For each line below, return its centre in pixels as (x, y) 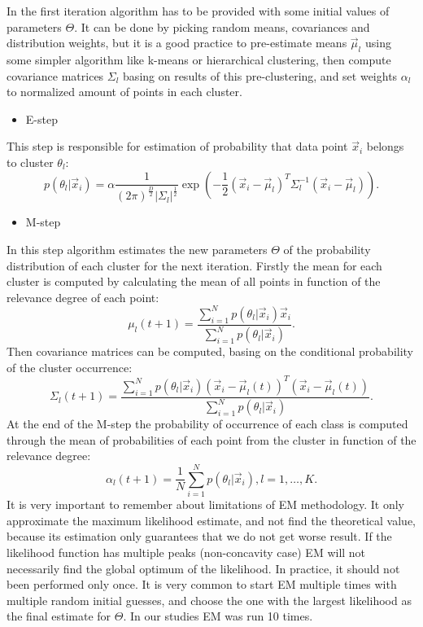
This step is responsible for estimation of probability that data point (177, 146)
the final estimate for (59, 616)
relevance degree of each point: (83, 297)
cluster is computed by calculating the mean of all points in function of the (194, 281)
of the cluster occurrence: (70, 367)
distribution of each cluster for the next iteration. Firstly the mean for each (194, 265)
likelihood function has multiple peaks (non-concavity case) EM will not (186, 552)
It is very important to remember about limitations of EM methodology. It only (205, 504)
